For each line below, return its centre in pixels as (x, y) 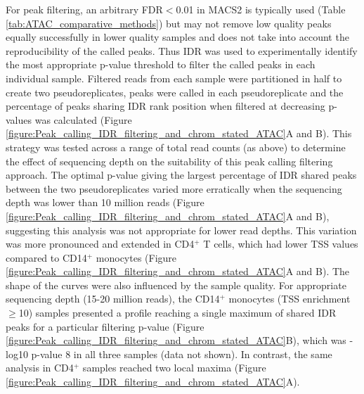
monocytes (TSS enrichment (290, 299)
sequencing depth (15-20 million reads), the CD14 (113, 299)
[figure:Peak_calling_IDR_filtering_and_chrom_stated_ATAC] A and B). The (178, 271)
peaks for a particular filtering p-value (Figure (105, 326)
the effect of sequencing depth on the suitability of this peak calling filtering (169, 161)
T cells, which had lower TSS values (281, 244)
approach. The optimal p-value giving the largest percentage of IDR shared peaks (181, 175)
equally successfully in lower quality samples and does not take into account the (177, 37)
